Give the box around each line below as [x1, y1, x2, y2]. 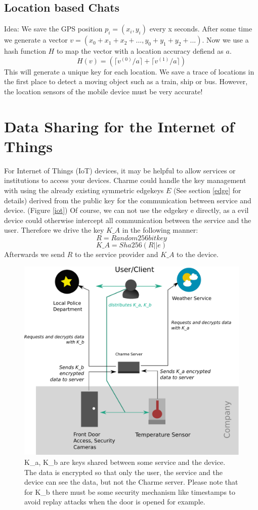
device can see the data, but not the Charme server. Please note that [24, 477, 238, 487]
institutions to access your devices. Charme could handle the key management [4, 175, 246, 186]
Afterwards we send [4, 249, 65, 260]
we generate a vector [4, 34, 68, 45]
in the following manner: [122, 225, 198, 235]
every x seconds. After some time [149, 23, 252, 34]
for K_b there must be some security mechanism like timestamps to [24, 486, 236, 497]
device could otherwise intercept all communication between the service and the [4, 214, 251, 225]
